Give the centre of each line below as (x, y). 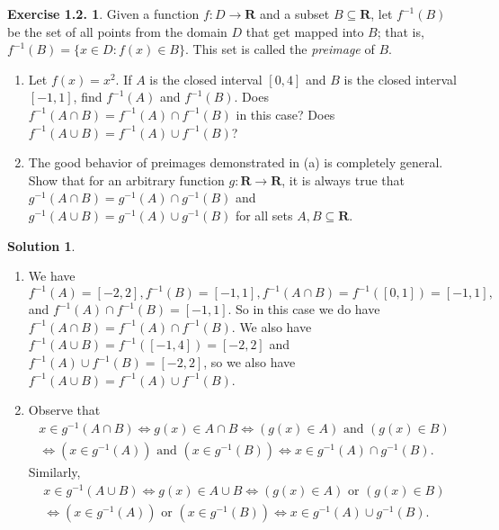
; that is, (401, 31)
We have (52, 276)
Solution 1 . (41, 245)
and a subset (295, 13)
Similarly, (54, 471)
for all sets (264, 215)
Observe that (64, 410)
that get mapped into (305, 31)
